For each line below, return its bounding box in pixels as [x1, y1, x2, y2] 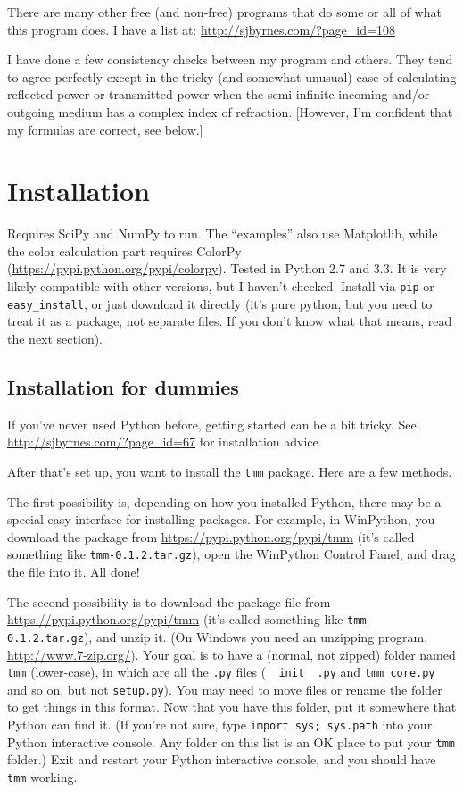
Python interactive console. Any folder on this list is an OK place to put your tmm [7, 732, 456, 751]
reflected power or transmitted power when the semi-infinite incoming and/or [7, 85, 430, 104]
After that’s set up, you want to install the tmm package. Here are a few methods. [7, 462, 452, 480]
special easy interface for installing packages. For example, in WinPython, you [7, 510, 435, 529]
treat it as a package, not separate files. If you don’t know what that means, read [7, 312, 452, 330]
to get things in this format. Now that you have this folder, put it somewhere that [7, 697, 457, 716]
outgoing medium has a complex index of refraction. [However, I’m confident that [7, 102, 453, 121]
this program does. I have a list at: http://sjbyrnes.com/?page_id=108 [7, 20, 395, 38]
